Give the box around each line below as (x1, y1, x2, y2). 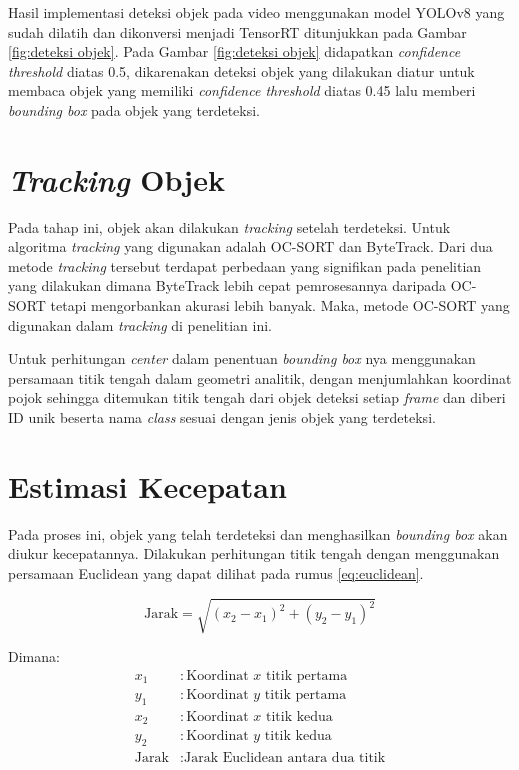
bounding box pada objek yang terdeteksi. (8, 99, 260, 120)
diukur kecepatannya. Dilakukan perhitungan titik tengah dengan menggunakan (8, 543, 500, 564)
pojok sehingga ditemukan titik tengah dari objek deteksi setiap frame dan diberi (8, 387, 506, 408)
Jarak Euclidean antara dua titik (184, 751, 386, 766)
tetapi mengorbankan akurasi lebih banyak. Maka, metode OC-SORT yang (50, 295, 510, 316)
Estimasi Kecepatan (8, 465, 287, 506)
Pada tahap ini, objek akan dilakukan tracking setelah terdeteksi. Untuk (8, 216, 451, 237)
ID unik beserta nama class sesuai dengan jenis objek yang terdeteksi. (8, 407, 436, 428)
